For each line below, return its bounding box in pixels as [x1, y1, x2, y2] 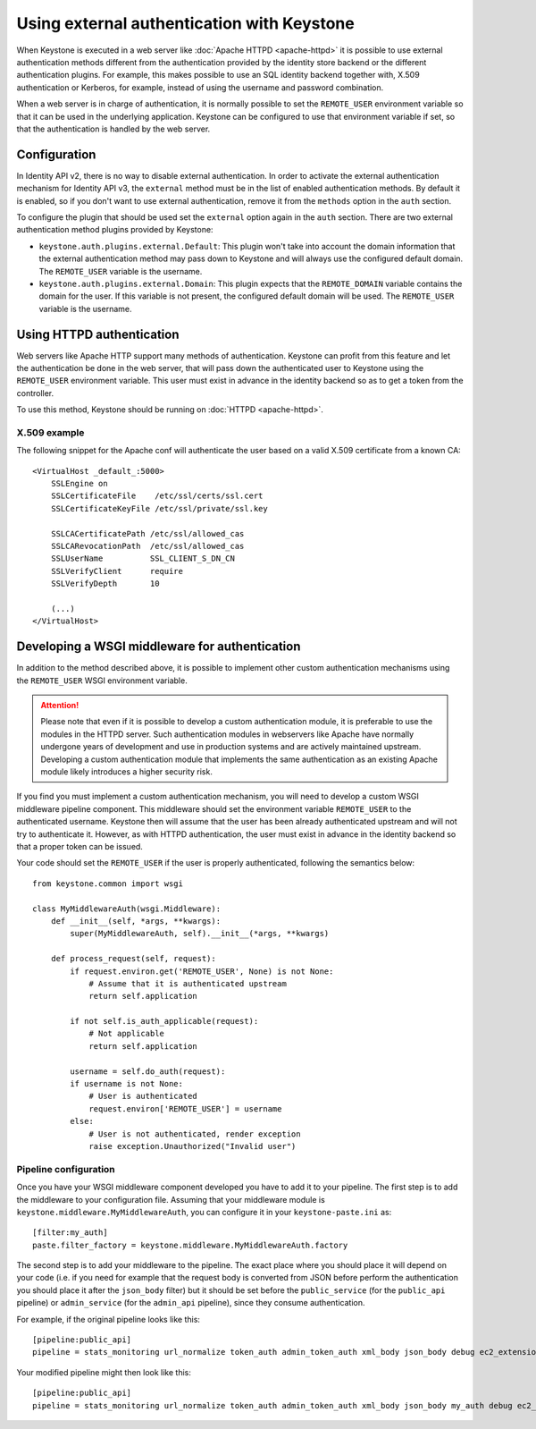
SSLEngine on [50, 478, 108, 489]
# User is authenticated [88, 1091, 198, 1102]
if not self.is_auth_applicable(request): [70, 1016, 259, 1027]
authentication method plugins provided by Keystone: [16, 224, 214, 235]
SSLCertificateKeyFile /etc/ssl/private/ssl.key [50, 503, 268, 513]
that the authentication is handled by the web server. [16, 123, 211, 134]
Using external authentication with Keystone [16, 13, 355, 33]
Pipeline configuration [16, 1163, 115, 1175]
